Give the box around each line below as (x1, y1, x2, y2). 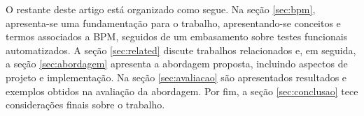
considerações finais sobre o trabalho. (6, 97, 165, 112)
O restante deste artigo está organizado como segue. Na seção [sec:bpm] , (6, 2, 316, 16)
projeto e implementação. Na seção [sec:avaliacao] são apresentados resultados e (6, 69, 347, 84)
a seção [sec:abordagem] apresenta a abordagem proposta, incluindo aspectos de (6, 56, 348, 71)
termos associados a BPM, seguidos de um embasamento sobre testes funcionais (6, 29, 348, 44)
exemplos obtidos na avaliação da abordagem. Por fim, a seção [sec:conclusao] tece (6, 83, 358, 98)
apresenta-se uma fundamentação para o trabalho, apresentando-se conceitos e (6, 15, 341, 30)
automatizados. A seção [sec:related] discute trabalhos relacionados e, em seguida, (6, 42, 356, 57)
